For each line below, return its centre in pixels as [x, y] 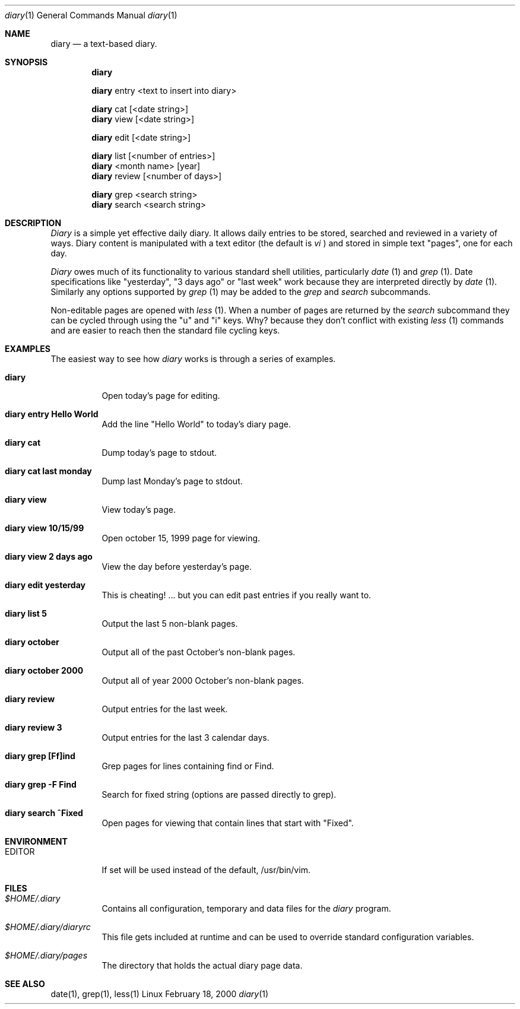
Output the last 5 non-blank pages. [170, 624]
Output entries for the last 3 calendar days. [186, 737]
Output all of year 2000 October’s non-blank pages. [203, 680]
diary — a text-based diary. [104, 44]
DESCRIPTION [33, 223]
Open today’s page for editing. [161, 396]
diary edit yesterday [45, 585]
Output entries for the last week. [165, 709]
